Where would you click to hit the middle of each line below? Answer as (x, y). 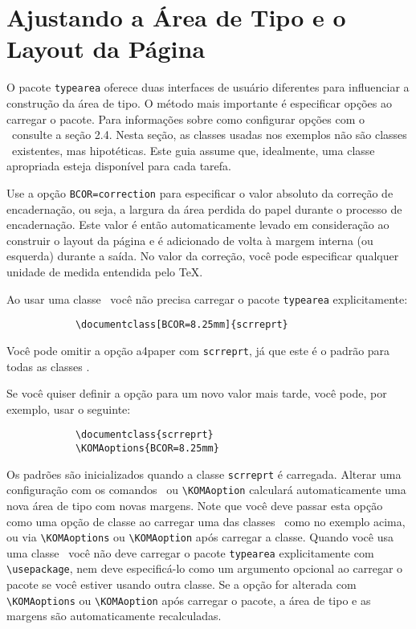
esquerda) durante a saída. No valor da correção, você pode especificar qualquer (203, 256)
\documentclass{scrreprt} (144, 435)
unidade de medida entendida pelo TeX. (105, 271)
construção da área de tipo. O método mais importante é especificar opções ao (199, 102)
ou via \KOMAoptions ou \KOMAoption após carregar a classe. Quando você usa (200, 537)
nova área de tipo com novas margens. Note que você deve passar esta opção (195, 505)
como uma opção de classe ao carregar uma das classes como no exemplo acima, (206, 521)
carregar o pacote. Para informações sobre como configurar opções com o (186, 118)
